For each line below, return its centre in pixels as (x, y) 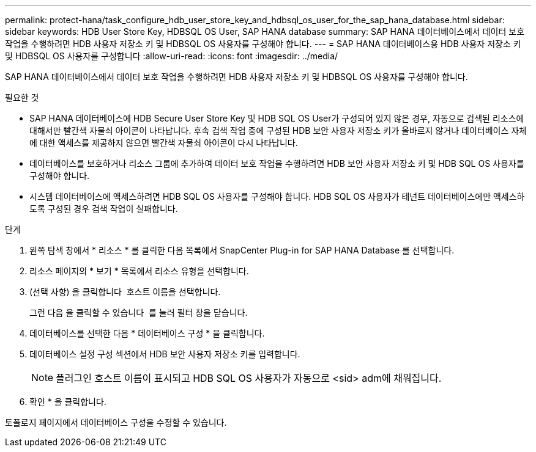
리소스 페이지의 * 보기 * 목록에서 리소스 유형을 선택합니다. (139, 271)
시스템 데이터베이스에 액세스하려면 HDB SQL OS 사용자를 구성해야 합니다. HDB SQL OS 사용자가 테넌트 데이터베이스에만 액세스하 (277, 196)
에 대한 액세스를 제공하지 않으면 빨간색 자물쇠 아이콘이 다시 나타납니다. (164, 143)
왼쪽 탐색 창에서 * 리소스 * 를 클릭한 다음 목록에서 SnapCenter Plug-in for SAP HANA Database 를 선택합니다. (242, 250)
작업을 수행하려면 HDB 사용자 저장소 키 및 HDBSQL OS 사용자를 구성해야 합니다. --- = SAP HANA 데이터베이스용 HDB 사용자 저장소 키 (263, 44)
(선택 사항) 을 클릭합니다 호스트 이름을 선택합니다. (125, 292)
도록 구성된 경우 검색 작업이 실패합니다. (104, 209)
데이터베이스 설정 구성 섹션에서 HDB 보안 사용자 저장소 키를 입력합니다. (165, 354)
